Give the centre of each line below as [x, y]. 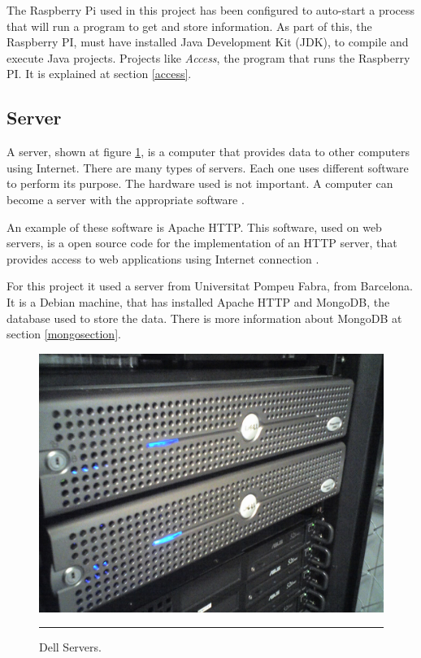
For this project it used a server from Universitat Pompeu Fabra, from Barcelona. [210, 286]
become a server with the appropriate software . [126, 199]
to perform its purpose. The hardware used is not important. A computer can [200, 183]
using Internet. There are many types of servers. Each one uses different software [208, 167]
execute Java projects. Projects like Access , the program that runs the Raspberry [208, 57]
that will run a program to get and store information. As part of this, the [189, 26]
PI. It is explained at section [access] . [99, 74]
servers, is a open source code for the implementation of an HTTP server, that [202, 243]
